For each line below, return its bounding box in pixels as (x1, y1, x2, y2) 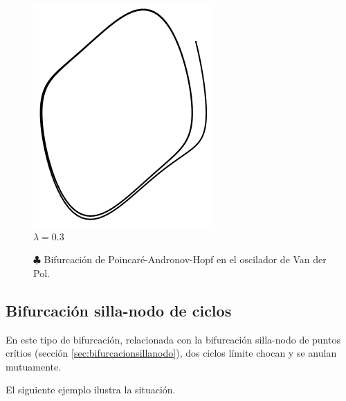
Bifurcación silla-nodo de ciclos (6, 299, 232, 321)
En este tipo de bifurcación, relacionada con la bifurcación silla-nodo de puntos (6, 332, 340, 346)
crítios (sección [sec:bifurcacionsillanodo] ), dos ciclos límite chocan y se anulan (6, 346, 337, 360)
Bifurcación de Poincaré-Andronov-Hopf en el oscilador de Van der (44, 252, 327, 267)
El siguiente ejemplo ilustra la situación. (6, 382, 176, 397)
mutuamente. (6, 359, 62, 373)
